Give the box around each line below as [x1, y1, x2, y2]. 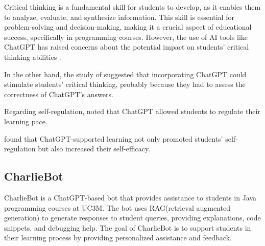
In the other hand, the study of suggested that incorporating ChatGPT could [4, 69, 247, 79]
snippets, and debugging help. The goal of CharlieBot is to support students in [4, 222, 251, 233]
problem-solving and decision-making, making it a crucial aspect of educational [4, 21, 252, 32]
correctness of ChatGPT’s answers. [4, 88, 113, 99]
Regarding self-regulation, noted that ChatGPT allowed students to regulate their [4, 106, 260, 117]
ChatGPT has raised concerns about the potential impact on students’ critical [4, 41, 249, 52]
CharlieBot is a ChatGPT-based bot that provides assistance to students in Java [4, 192, 257, 203]
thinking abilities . [4, 51, 61, 62]
